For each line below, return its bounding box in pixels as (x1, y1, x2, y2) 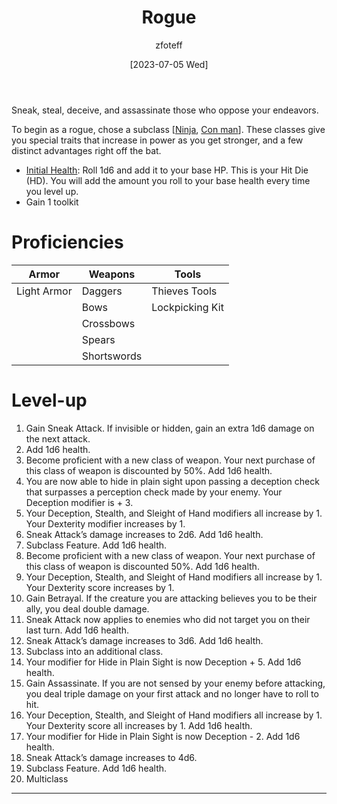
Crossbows (81, 316, 136, 330)
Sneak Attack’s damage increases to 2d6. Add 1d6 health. (25, 528, 264, 540)
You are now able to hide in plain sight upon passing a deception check (25, 475, 320, 487)
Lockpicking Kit (151, 300, 224, 314)
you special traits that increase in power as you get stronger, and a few (11, 134, 304, 146)
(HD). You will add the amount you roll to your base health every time (25, 174, 311, 186)
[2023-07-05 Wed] (129, 58, 209, 70)
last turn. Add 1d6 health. (25, 624, 130, 636)
